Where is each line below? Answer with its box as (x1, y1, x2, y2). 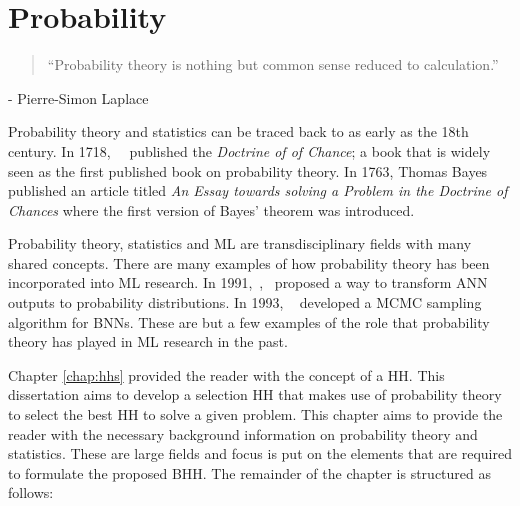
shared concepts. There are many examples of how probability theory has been (8, 252, 490, 273)
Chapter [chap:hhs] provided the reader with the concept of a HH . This (8, 364, 445, 385)
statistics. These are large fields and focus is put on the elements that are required (8, 443, 512, 464)
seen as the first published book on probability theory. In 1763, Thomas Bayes (8, 160, 488, 181)
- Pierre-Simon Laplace (8, 87, 149, 108)
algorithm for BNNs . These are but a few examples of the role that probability (8, 311, 490, 332)
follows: (8, 482, 54, 503)
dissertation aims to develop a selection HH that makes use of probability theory (8, 384, 502, 405)
